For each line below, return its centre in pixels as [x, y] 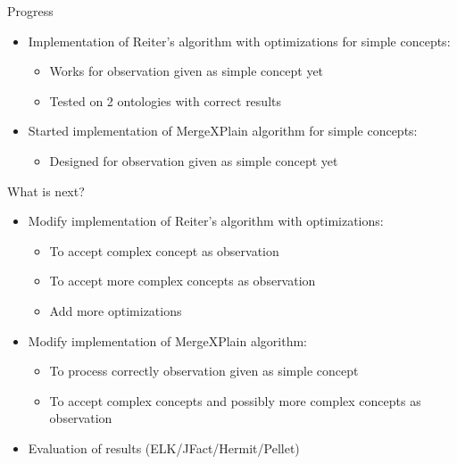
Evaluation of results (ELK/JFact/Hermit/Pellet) [164, 447]
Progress [30, 11]
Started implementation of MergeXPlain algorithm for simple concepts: [223, 131]
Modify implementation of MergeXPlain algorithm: [168, 340]
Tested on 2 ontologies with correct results [165, 100]
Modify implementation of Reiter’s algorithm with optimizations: [206, 221]
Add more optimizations [116, 310]
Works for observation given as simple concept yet [187, 71]
